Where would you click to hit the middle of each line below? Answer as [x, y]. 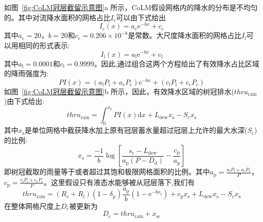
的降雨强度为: [26, 73]
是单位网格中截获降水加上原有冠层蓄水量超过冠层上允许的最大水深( [136, 130]
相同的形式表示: [44, 45]
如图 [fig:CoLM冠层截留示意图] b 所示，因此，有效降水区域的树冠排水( [119, 91]
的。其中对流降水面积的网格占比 [57, 17]
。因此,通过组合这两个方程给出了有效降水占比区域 [177, 63]
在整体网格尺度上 [32, 206]
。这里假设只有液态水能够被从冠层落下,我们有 [119, 182]
